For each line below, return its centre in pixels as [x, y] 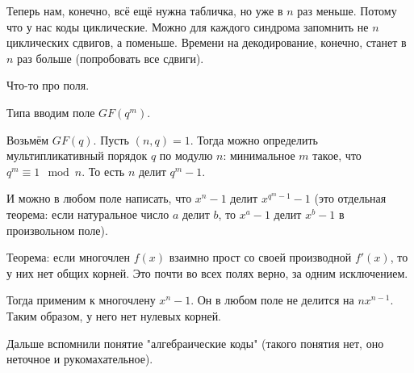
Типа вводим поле [51, 112]
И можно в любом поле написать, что [99, 198]
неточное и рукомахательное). [80, 359]
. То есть [103, 171]
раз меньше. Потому [347, 10]
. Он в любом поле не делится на [272, 300]
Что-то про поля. [48, 85]
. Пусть [111, 139]
